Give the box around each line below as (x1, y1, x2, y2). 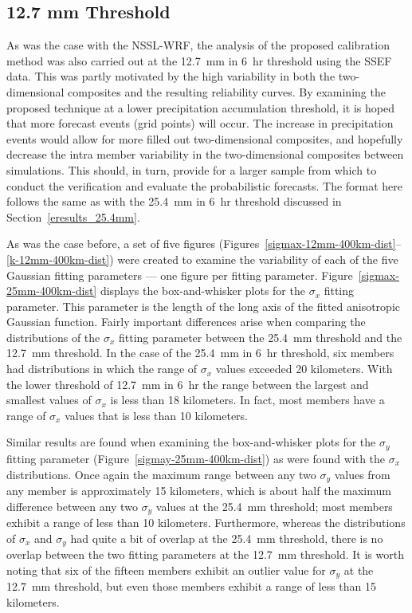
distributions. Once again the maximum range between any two (6, 466, 316, 482)
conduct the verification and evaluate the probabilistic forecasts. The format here (6, 177, 403, 194)
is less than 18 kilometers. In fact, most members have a (110, 391, 385, 408)
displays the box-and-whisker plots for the (100, 282, 305, 299)
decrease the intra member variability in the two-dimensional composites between (6, 146, 404, 163)
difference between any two (6, 497, 138, 514)
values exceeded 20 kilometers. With (215, 360, 393, 377)
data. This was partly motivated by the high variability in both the (6, 68, 335, 84)
